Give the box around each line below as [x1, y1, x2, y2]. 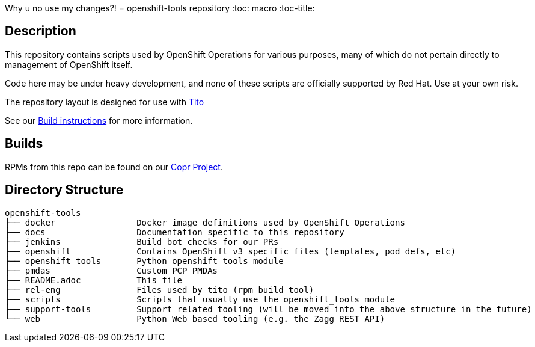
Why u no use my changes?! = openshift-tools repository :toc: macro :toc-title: [5, 3, 315, 13]
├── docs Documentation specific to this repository [5, 227, 344, 237]
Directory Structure [5, 182, 124, 198]
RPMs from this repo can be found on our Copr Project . [5, 161, 223, 172]
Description [5, 23, 76, 39]
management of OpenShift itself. [5, 59, 133, 70]
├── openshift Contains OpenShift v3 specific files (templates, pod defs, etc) [5, 246, 456, 256]
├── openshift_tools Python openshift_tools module [5, 256, 284, 266]
